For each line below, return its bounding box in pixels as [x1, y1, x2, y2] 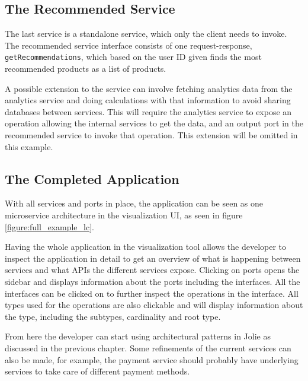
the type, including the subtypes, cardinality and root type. [5, 310, 221, 322]
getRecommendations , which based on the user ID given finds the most [5, 50, 262, 63]
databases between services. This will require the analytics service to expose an [5, 105, 292, 118]
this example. [5, 140, 53, 153]
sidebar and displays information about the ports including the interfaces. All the [5, 275, 300, 287]
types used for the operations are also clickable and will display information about [5, 299, 303, 311]
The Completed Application [5, 169, 179, 188]
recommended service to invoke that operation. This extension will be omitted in [5, 129, 298, 141]
